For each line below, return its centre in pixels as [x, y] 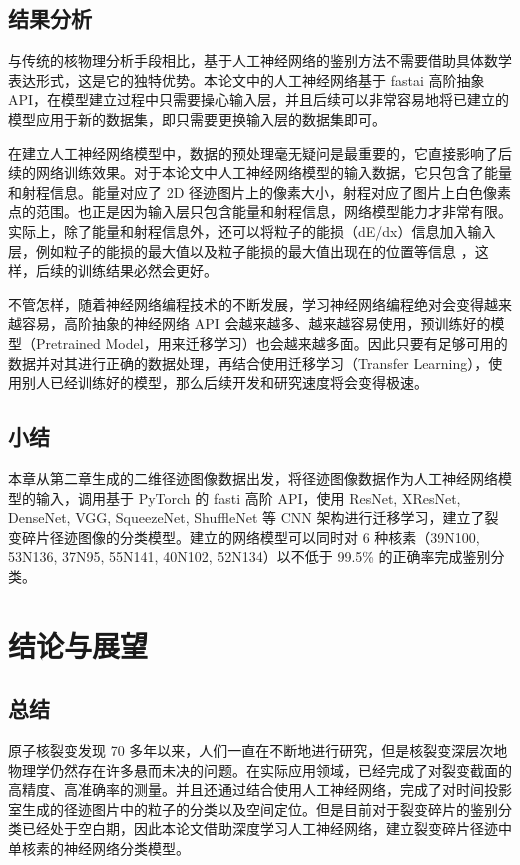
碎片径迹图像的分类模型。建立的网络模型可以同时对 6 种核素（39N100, [250, 536]
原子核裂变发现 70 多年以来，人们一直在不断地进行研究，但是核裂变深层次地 [258, 750]
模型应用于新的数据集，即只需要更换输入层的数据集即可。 [197, 118]
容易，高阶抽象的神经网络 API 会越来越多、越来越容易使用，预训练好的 [256, 323]
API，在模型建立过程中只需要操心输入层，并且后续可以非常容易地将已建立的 [259, 99]
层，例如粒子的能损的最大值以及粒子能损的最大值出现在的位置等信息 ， [241, 250]
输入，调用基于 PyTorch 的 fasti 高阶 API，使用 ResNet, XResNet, [248, 497]
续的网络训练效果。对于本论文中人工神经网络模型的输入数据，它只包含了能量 [260, 172]
